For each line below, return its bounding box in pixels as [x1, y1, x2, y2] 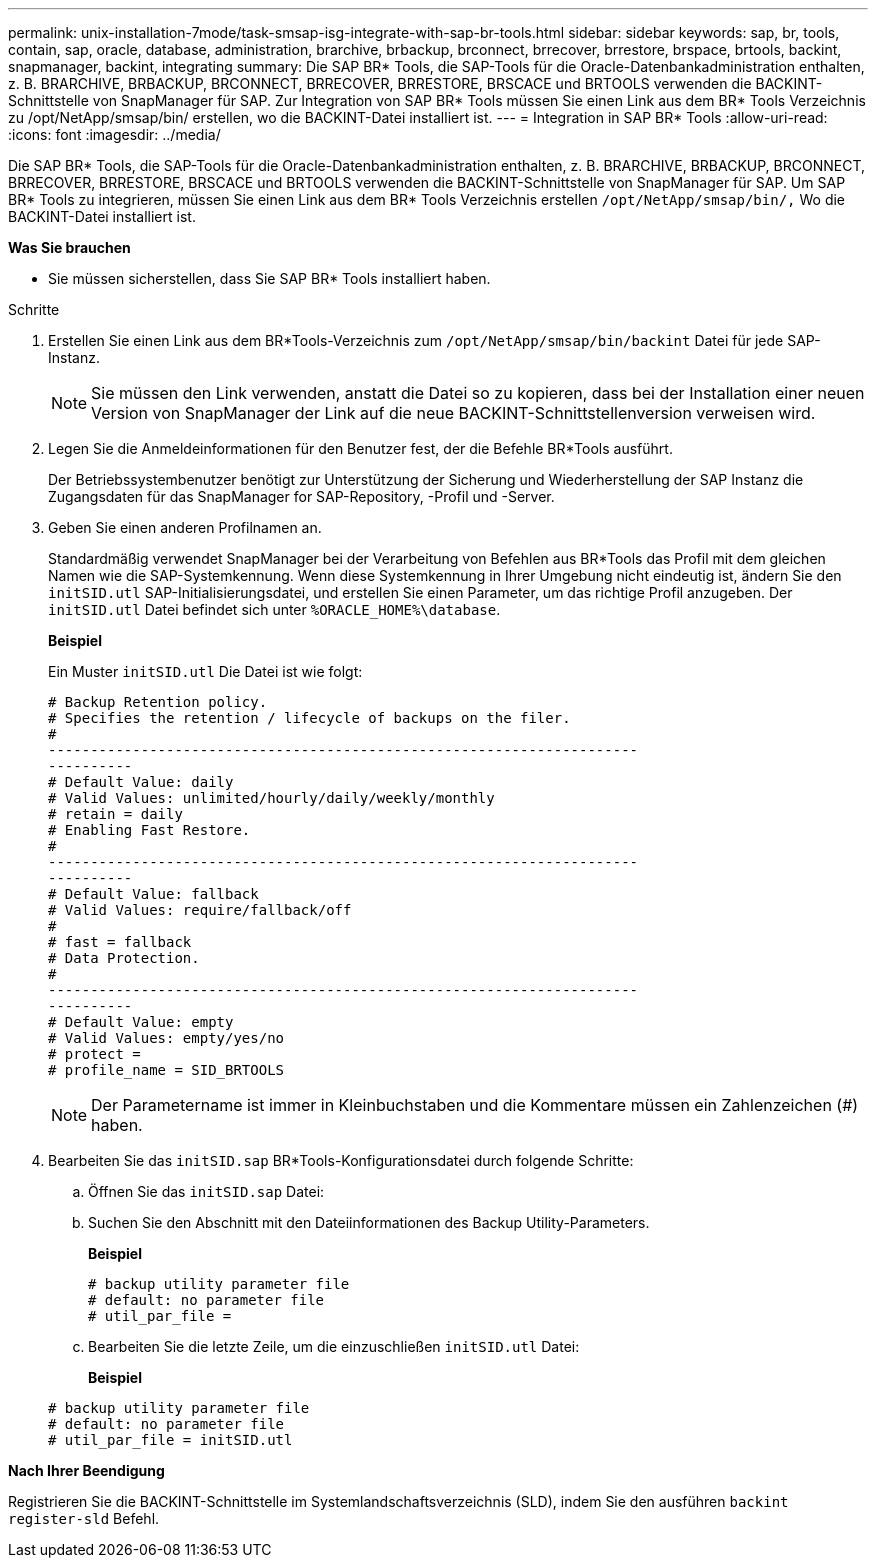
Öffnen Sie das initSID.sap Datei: [88, 1183, 325, 1200]
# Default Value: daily [48, 774, 234, 790]
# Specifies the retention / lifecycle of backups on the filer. [48, 710, 571, 726]
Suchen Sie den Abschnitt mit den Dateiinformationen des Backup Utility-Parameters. [88, 1214, 650, 1231]
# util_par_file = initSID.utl [48, 1432, 293, 1448]
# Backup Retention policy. [48, 694, 268, 710]
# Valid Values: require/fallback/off [48, 902, 352, 918]
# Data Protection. [48, 950, 200, 966]
